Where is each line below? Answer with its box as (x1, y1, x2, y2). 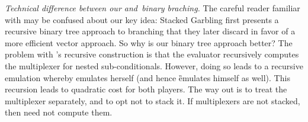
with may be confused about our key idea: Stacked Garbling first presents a (5, 13, 279, 25)
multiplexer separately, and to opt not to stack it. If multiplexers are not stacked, (5, 94, 300, 107)
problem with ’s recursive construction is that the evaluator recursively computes (5, 48, 299, 60)
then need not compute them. (5, 106, 113, 118)
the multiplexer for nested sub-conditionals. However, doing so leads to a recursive (5, 59, 303, 72)
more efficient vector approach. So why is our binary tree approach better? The (5, 36, 293, 49)
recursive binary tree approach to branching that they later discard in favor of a (5, 25, 296, 37)
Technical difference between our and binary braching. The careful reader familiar (5, 2, 300, 14)
